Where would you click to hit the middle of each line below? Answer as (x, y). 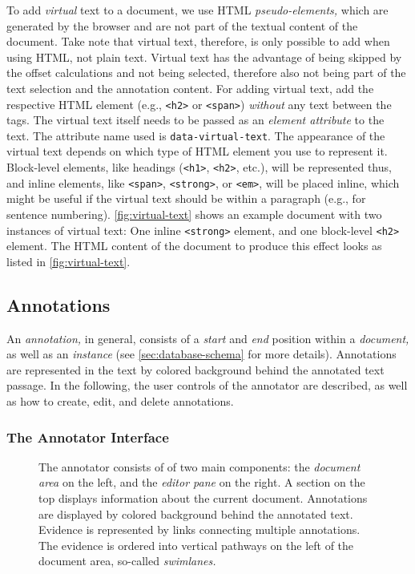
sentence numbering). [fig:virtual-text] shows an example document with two (194, 214)
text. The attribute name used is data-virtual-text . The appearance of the (196, 135)
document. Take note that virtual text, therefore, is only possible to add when (198, 41)
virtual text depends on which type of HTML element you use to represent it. (197, 151)
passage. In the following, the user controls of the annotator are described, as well (207, 385)
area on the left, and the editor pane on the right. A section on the (202, 482)
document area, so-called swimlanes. (127, 561)
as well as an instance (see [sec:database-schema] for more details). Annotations (201, 354)
